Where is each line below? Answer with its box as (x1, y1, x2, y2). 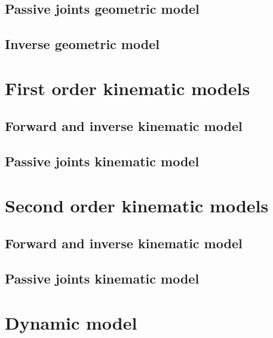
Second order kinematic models (5, 193, 269, 217)
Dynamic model (5, 310, 137, 334)
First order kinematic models (5, 75, 250, 100)
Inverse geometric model (5, 35, 159, 53)
